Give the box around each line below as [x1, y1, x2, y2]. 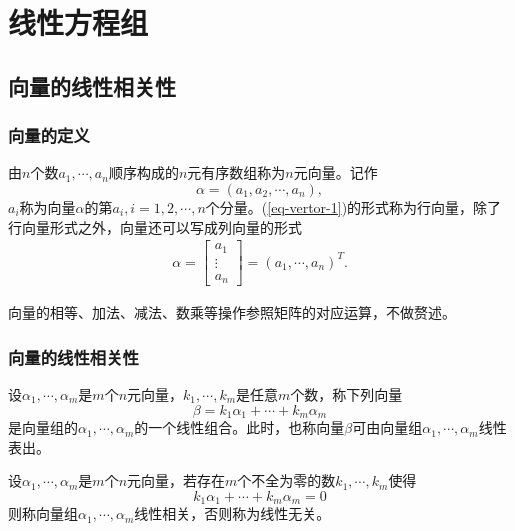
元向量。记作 [293, 162, 378, 183]
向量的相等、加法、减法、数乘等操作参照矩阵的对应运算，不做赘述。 [8, 302, 456, 323]
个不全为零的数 [237, 470, 336, 491]
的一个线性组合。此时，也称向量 [134, 417, 345, 438]
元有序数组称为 [187, 162, 286, 183]
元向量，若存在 [127, 470, 226, 491]
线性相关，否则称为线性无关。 [134, 503, 331, 524]
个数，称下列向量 [290, 384, 403, 404]
